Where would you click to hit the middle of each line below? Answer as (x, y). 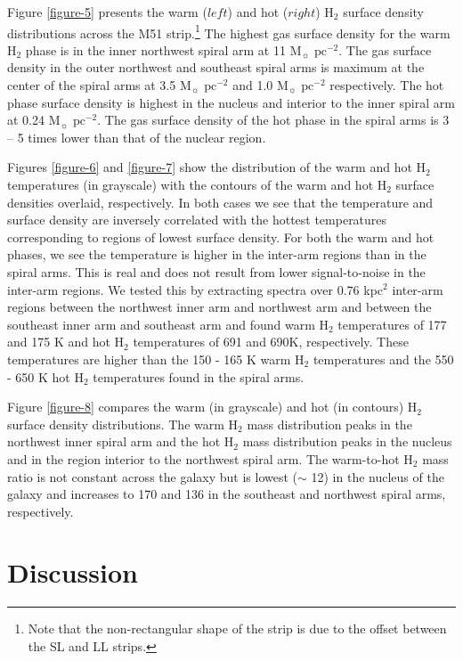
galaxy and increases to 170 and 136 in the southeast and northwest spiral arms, (227, 494)
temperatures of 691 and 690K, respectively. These (271, 342)
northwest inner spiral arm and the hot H (121, 441)
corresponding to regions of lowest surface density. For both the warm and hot (221, 237)
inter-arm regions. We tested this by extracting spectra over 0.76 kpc (195, 289)
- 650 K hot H (45, 376)
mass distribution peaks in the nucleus (347, 441)
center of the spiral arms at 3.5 (92, 85)
